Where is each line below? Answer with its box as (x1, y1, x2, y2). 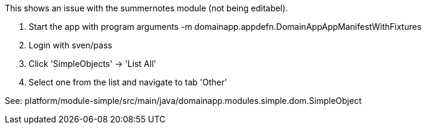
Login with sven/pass (29, 40, 112, 50)
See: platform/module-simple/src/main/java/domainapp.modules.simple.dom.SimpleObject (5, 96, 362, 106)
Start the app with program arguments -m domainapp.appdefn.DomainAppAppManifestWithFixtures (29, 21, 422, 32)
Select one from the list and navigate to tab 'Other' (29, 77, 227, 87)
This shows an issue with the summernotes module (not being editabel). (5, 3, 288, 13)
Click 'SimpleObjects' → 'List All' (29, 59, 156, 69)
